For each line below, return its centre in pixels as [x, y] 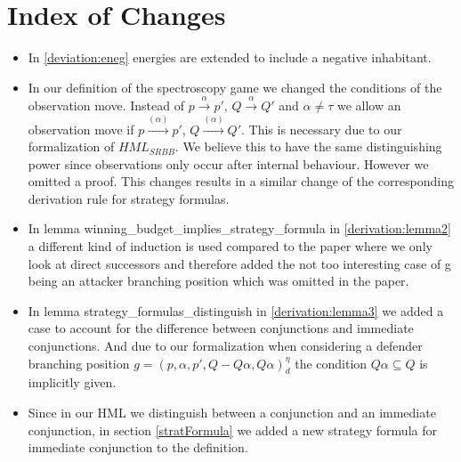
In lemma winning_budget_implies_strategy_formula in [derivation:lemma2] [239, 228]
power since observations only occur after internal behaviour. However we [228, 163]
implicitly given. [72, 382]
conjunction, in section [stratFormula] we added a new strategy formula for [232, 430]
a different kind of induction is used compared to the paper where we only [230, 246]
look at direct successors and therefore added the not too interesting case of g [239, 263]
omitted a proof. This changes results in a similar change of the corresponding [241, 181]
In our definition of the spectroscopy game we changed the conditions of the [235, 87]
